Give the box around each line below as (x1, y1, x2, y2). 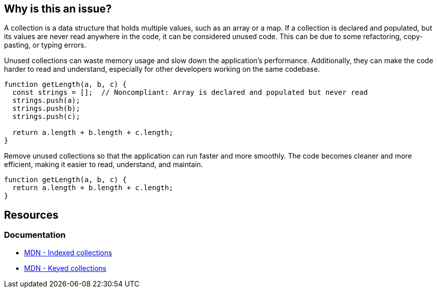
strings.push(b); (12, 104, 80, 113)
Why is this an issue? (4, 3, 112, 15)
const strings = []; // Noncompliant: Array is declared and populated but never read (12, 88, 368, 97)
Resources (4, 208, 59, 221)
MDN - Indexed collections (24, 248, 112, 257)
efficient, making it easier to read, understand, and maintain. (4, 160, 203, 169)
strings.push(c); (12, 112, 80, 121)
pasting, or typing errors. (4, 41, 86, 50)
